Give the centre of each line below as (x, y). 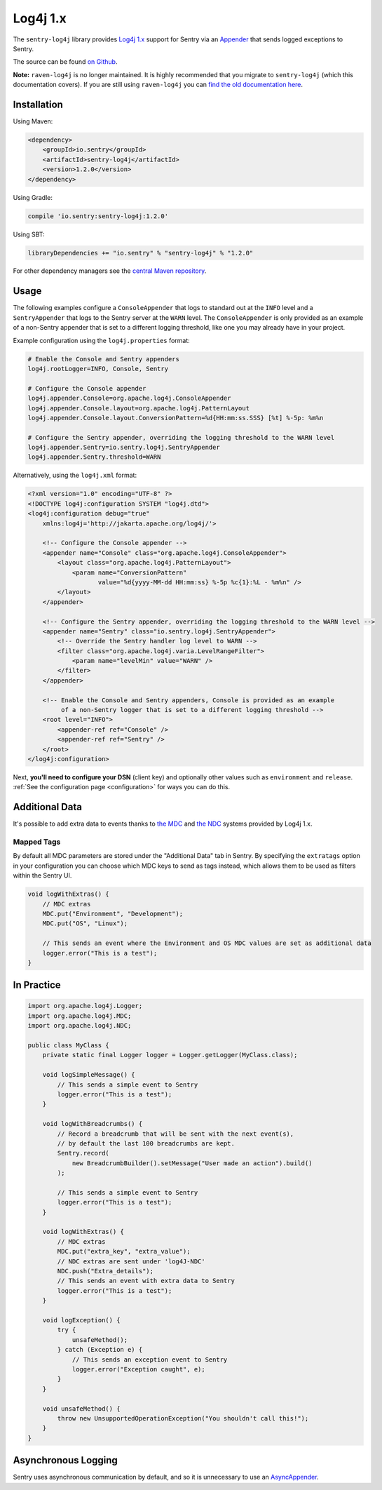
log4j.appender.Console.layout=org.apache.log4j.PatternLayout (139, 408)
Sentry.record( (83, 1153)
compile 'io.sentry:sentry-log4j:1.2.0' (98, 216)
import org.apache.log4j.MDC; (80, 1016)
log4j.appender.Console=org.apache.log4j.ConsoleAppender (129, 398)
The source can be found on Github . (65, 62)
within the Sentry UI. (42, 875)
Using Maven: (33, 121)
